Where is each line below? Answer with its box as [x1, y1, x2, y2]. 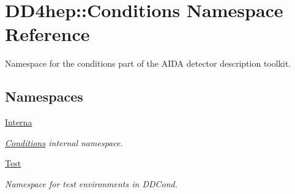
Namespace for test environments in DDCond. [5, 177, 178, 190]
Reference [5, 21, 90, 47]
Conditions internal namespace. [5, 136, 123, 149]
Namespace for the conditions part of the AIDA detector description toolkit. [5, 57, 291, 70]
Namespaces [5, 87, 83, 106]
